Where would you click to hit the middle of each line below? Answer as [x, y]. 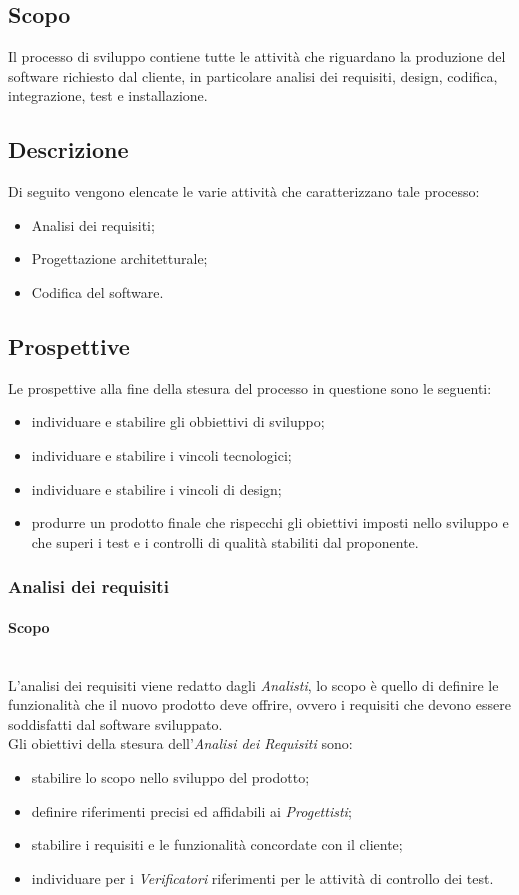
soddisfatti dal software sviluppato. [115, 723]
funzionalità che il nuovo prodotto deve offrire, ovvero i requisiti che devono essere [259, 704]
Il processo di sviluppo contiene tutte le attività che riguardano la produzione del [257, 56]
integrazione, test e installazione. [108, 95]
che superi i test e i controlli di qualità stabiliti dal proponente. [225, 541]
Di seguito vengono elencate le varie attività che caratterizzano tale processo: [244, 191]
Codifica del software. [97, 291]
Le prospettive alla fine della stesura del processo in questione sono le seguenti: [250, 387]
